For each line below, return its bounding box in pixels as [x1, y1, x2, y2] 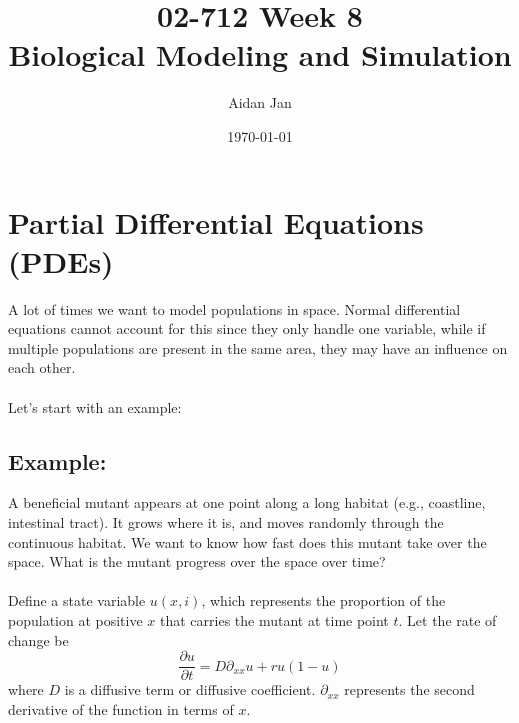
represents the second [344, 679, 475, 700]
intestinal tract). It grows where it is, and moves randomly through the [8, 511, 444, 532]
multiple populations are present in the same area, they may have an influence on [8, 337, 508, 358]
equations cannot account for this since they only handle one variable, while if [8, 318, 486, 339]
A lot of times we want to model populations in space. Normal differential [8, 298, 461, 319]
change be [8, 629, 69, 650]
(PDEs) [8, 240, 114, 281]
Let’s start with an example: [8, 396, 182, 417]
